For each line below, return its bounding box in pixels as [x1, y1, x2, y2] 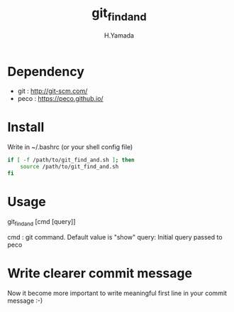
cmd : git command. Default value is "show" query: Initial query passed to [7, 232, 223, 241]
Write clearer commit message [7, 265, 193, 281]
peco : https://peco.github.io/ [17, 95, 104, 103]
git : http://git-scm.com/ [17, 87, 88, 95]
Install [7, 119, 45, 136]
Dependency [7, 63, 85, 80]
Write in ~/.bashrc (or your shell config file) [7, 143, 133, 151]
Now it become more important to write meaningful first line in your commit [7, 289, 227, 297]
